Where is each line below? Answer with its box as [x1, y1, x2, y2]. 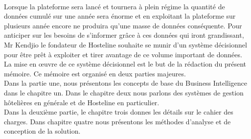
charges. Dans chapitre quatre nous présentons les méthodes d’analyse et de [4, 116, 231, 126]
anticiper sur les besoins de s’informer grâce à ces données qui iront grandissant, [4, 30, 244, 40]
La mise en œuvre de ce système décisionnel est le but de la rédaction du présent [4, 59, 246, 69]
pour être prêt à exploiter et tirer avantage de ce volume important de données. [4, 49, 242, 59]
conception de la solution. [4, 126, 81, 136]
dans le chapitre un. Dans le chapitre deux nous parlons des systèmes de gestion [4, 87, 244, 97]
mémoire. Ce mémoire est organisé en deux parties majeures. [4, 68, 186, 78]
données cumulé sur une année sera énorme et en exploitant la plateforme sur [4, 11, 236, 21]
